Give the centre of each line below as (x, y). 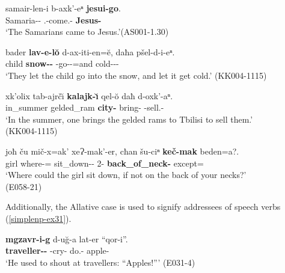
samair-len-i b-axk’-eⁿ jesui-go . (63, 8)
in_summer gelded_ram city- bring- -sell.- (85, 107)
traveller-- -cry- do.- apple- (57, 250)
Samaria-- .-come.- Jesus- (54, 20)
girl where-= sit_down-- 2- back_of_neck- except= (105, 163)
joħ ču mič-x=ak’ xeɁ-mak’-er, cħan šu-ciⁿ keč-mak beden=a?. (122, 151)
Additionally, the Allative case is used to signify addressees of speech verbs (143, 207)
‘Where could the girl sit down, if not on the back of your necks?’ (126, 175)
